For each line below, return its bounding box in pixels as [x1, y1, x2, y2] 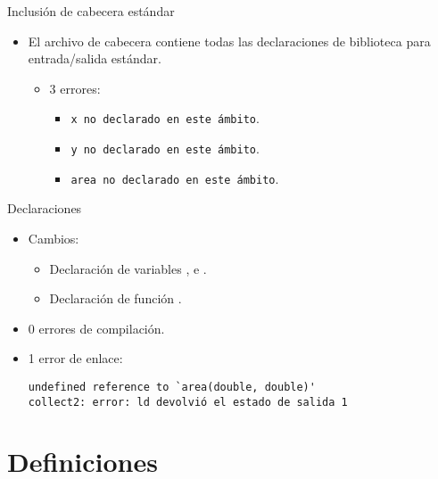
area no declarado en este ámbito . [70, 169, 279, 187]
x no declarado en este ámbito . [70, 109, 260, 128]
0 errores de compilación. [28, 318, 165, 337]
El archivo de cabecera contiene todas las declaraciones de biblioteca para [28, 31, 431, 50]
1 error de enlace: [28, 349, 123, 368]
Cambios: [28, 228, 79, 247]
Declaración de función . [49, 289, 182, 308]
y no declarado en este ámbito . [70, 139, 260, 158]
